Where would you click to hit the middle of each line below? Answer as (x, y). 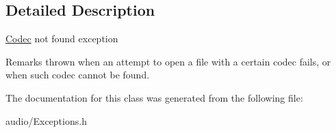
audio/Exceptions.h (46, 120)
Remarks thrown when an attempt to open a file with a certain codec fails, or (168, 61)
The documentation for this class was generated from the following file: (154, 97)
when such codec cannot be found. (78, 75)
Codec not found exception (62, 39)
